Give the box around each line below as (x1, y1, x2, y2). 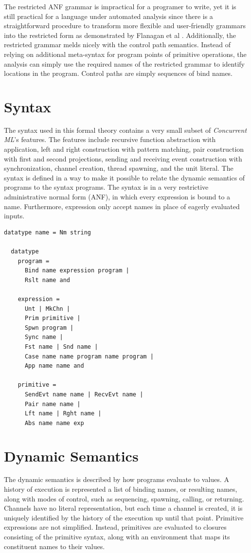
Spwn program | (24, 324, 74, 331)
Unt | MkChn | (24, 305, 71, 312)
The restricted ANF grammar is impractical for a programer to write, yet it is (4, 1, 236, 11)
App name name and (24, 362, 84, 370)
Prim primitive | (24, 315, 81, 322)
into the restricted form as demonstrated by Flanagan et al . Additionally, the (4, 30, 236, 40)
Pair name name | (24, 400, 81, 408)
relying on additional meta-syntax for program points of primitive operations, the (4, 49, 247, 59)
